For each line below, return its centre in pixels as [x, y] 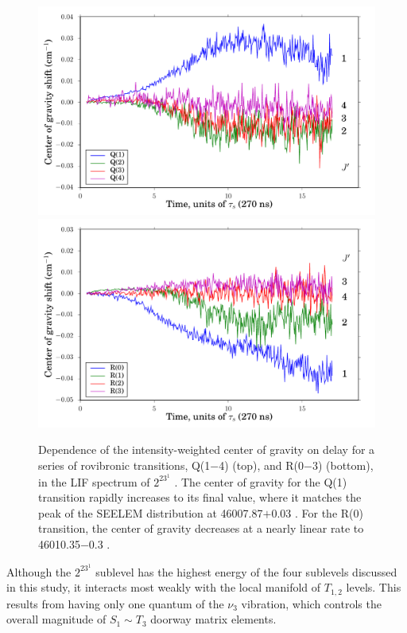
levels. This [374, 587]
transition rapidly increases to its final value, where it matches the [200, 497]
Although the [39, 571]
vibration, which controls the [311, 603]
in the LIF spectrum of [94, 481]
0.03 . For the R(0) [317, 512]
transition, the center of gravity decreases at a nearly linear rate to [201, 528]
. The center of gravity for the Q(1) [261, 481]
